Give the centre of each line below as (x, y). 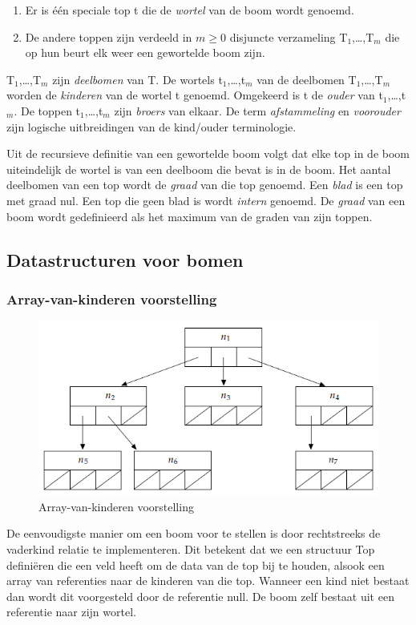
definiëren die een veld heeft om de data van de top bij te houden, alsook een (196, 565)
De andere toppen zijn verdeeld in (109, 36)
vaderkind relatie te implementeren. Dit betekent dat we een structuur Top (191, 549)
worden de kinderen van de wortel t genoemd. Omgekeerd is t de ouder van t (195, 95)
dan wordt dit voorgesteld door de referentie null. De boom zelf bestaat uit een (200, 596)
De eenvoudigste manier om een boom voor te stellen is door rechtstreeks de (194, 533)
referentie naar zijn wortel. (71, 612)
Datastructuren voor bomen (125, 259)
